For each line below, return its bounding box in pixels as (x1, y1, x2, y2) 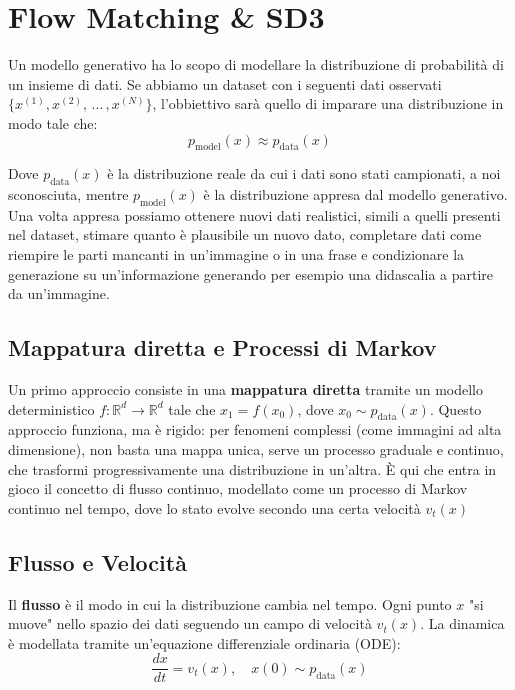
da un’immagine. (8, 283, 110, 304)
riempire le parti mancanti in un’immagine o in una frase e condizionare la (8, 244, 465, 265)
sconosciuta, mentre (8, 184, 129, 205)
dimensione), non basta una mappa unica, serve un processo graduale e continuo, (8, 439, 504, 460)
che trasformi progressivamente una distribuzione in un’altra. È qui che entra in (8, 458, 497, 479)
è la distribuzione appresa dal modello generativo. (203, 184, 508, 205)
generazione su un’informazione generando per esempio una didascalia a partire (8, 263, 494, 284)
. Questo (429, 398, 482, 419)
